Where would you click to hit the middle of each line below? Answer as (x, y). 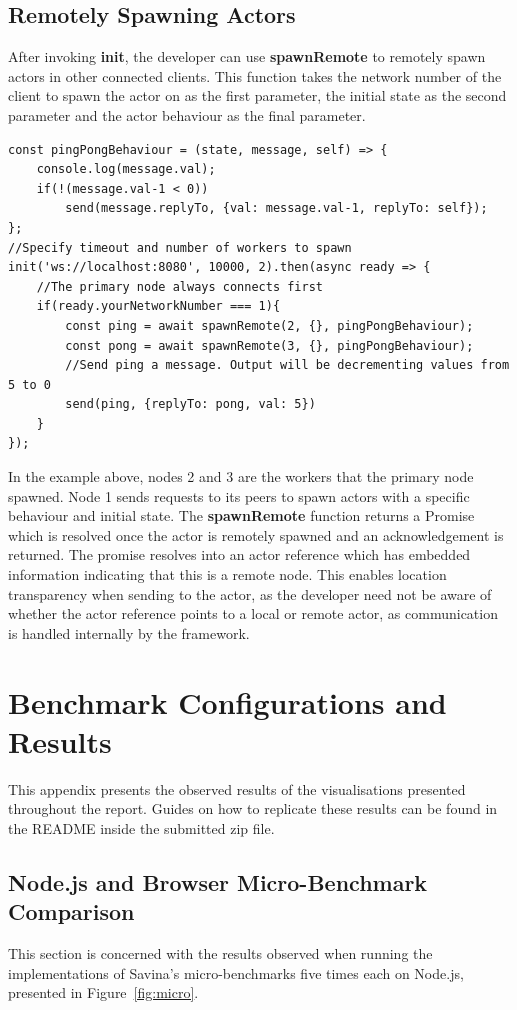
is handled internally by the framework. (129, 632)
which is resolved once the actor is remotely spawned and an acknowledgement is (256, 534)
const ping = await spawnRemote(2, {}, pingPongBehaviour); (269, 325)
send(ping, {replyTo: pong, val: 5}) (190, 404)
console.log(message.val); (126, 169)
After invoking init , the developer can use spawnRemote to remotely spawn (247, 56)
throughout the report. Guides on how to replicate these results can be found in (253, 808)
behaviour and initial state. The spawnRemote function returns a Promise (241, 515)
